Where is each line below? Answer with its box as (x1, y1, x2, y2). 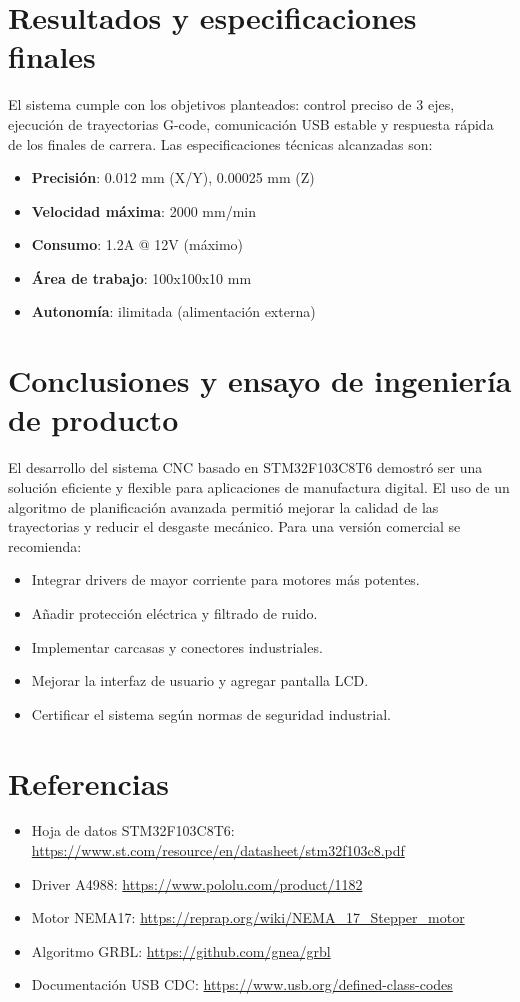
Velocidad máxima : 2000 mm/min (31, 200, 256, 221)
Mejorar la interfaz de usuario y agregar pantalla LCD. (31, 670, 369, 691)
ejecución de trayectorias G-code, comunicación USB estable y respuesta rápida (8, 113, 494, 134)
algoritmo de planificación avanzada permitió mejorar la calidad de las (8, 496, 439, 517)
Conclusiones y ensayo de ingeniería (8, 360, 512, 401)
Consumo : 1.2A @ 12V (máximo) (31, 234, 244, 255)
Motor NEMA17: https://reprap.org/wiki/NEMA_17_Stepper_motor (31, 907, 465, 928)
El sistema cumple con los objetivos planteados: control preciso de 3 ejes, (8, 94, 455, 115)
